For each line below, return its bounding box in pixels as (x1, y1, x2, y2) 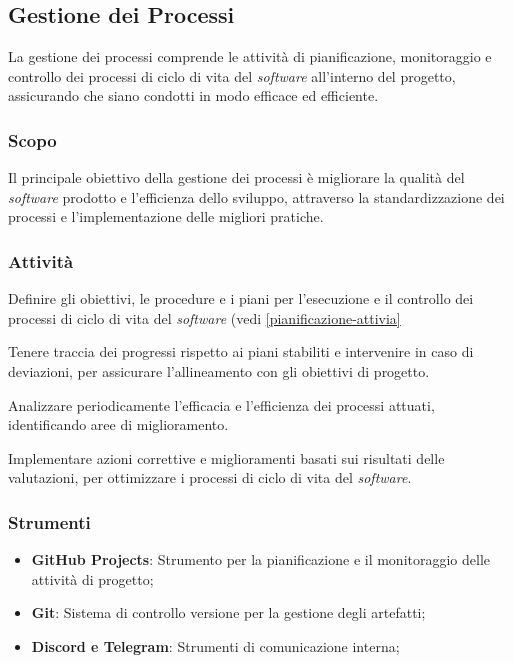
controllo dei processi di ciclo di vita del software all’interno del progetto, (8, 65, 456, 86)
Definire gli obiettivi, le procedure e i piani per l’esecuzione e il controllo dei (8, 288, 474, 309)
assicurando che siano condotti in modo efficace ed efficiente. (8, 85, 379, 106)
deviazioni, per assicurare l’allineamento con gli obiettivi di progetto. (8, 360, 430, 381)
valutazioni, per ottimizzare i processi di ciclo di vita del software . (8, 467, 412, 488)
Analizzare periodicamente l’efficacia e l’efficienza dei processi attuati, (8, 394, 435, 415)
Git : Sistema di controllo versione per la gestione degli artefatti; (31, 602, 426, 623)
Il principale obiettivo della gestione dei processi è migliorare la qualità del (8, 167, 465, 188)
